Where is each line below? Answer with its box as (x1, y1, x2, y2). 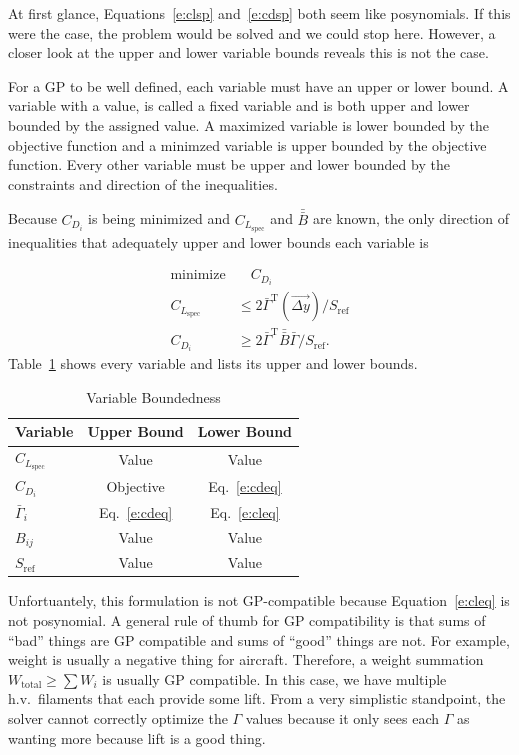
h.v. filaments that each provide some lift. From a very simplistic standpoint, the (8, 688, 506, 709)
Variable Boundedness (86, 386, 221, 407)
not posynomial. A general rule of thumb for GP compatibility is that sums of (8, 609, 486, 630)
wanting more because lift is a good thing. (8, 727, 266, 748)
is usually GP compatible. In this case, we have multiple (102, 668, 447, 689)
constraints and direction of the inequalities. (8, 173, 278, 194)
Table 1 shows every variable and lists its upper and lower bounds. (8, 353, 418, 374)
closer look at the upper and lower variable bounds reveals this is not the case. (8, 42, 489, 63)
